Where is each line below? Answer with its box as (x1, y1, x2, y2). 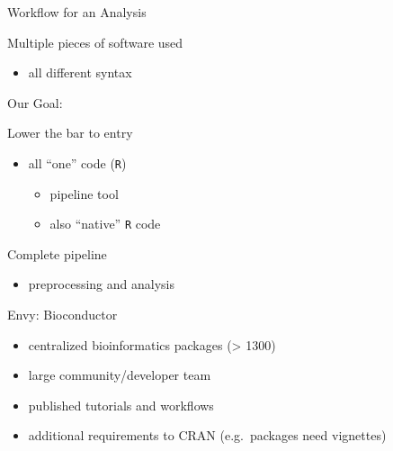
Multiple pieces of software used (7, 32, 183, 51)
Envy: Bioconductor (7, 305, 118, 324)
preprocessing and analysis (28, 275, 174, 293)
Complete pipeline (7, 244, 107, 263)
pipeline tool (49, 184, 119, 203)
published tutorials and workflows (28, 395, 214, 414)
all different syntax (28, 63, 132, 82)
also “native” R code (49, 214, 161, 233)
